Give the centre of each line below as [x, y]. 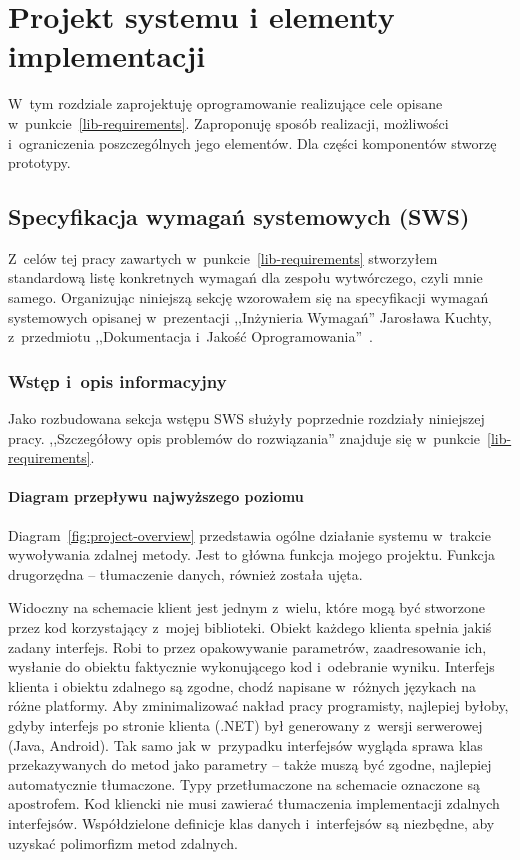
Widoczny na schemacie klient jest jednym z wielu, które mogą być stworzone [247, 607]
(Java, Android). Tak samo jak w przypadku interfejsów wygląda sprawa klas [245, 744]
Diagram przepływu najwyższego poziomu [156, 496]
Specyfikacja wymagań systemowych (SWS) [239, 216]
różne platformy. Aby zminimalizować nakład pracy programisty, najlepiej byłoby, [258, 705]
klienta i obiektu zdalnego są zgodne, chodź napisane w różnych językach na [242, 685]
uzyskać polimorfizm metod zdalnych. [123, 842]
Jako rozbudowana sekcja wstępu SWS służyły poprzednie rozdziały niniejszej [246, 418]
